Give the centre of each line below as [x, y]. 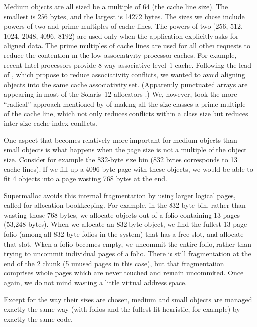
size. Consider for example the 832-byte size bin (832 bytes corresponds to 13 [121, 159]
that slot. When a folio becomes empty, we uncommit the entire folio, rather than [128, 244]
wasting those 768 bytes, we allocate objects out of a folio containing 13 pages [122, 214]
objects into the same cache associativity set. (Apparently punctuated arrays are [126, 84]
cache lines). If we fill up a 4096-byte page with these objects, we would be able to [128, 169]
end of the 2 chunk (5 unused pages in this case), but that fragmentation [114, 263]
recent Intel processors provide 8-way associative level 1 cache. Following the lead [128, 65]
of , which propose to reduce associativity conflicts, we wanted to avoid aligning [125, 75]
